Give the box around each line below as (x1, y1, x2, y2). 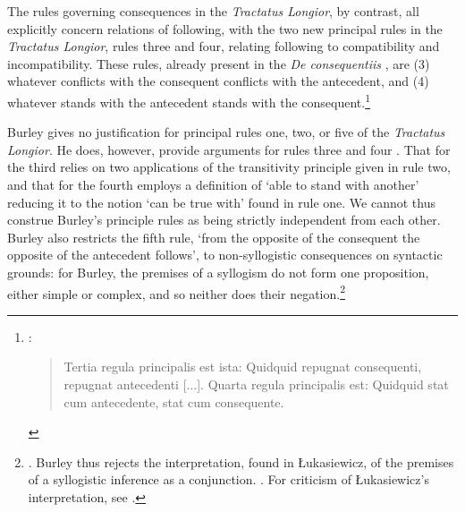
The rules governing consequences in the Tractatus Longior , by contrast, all (7, 2, 419, 20)
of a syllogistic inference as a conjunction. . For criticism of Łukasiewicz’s (28, 470, 429, 489)
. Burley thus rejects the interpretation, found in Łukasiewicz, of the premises (28, 452, 454, 471)
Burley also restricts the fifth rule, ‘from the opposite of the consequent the (7, 227, 420, 246)
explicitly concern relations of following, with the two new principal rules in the (7, 19, 443, 38)
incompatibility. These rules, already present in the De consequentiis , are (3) (7, 54, 430, 73)
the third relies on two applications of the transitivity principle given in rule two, (7, 158, 451, 176)
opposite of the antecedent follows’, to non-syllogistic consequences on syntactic (7, 245, 443, 264)
